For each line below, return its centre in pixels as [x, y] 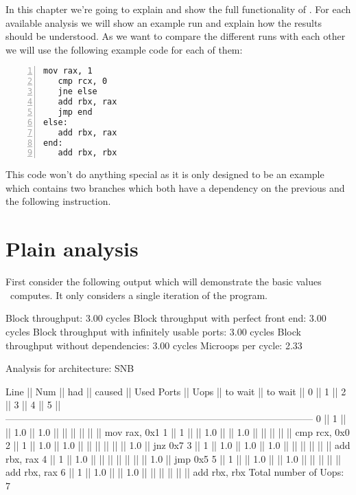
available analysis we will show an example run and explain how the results [164, 22]
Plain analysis [72, 249]
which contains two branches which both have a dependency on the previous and [175, 187]
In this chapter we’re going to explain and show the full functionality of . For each [178, 9]
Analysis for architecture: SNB [70, 368]
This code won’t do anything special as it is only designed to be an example [165, 174]
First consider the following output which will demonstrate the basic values [164, 282]
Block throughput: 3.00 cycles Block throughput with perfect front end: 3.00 [166, 318]
